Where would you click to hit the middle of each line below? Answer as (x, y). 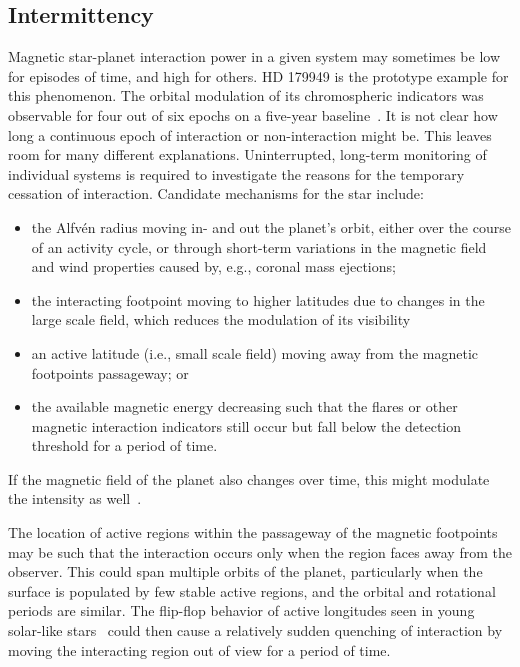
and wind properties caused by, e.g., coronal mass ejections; (213, 266)
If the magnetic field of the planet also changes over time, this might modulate (249, 478)
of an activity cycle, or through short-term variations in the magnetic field (259, 246)
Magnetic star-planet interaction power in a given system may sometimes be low (254, 56)
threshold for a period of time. (124, 445)
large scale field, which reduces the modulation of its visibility (221, 319)
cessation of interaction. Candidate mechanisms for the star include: (216, 193)
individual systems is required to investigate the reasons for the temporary (236, 173)
